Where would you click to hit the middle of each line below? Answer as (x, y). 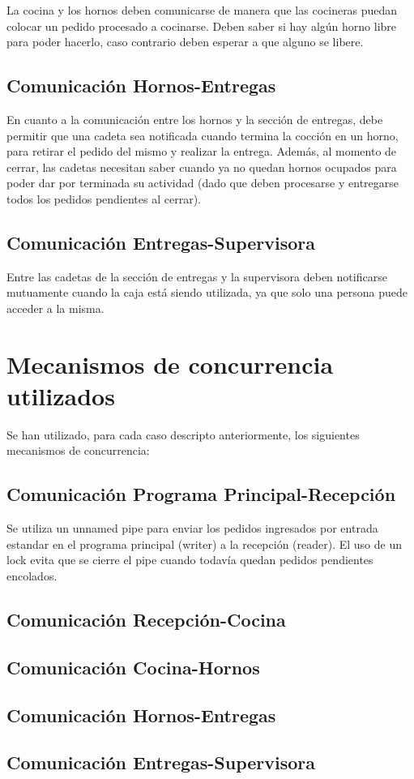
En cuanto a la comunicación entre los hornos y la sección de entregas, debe (195, 119)
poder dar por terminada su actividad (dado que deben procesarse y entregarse (203, 183)
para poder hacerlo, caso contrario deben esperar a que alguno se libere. (185, 42)
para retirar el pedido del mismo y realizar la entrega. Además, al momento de (202, 151)
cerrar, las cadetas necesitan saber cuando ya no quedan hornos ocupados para (202, 167)
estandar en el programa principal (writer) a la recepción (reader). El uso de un (204, 544)
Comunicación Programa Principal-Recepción (201, 494)
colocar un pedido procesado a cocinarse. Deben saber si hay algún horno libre (202, 26)
